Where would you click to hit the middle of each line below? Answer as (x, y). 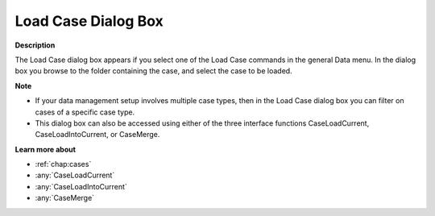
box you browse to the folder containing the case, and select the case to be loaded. (154, 71)
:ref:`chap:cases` (63, 164)
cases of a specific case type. (85, 112)
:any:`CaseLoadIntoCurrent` (81, 186)
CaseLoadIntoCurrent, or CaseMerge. (97, 135)
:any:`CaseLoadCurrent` (75, 175)
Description (35, 45)
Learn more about (46, 149)
